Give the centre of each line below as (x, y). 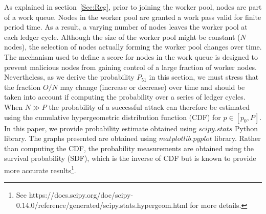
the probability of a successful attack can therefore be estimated (149, 106)
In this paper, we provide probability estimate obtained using (100, 128)
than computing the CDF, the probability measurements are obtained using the (129, 148)
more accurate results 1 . (40, 169)
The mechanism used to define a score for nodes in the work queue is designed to (131, 56)
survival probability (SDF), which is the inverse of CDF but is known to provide (130, 158)
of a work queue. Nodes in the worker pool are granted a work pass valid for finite (133, 17)
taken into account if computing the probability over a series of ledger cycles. (125, 97)
